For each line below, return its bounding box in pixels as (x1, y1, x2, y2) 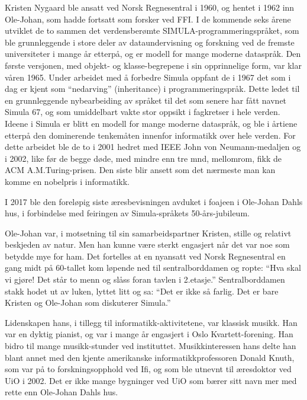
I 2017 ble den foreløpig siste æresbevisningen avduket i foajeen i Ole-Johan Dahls (5, 195, 303, 207)
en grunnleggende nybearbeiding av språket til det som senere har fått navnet (5, 94, 287, 106)
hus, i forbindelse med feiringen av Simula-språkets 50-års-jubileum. (5, 207, 250, 219)
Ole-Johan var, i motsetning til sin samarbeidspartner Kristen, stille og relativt (5, 226, 292, 239)
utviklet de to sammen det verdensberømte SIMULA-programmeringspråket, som (5, 24, 299, 37)
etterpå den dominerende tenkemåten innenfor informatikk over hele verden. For (5, 129, 296, 141)
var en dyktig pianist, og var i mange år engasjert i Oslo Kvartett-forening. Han (5, 328, 293, 340)
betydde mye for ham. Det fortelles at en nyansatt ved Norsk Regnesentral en (5, 249, 286, 262)
